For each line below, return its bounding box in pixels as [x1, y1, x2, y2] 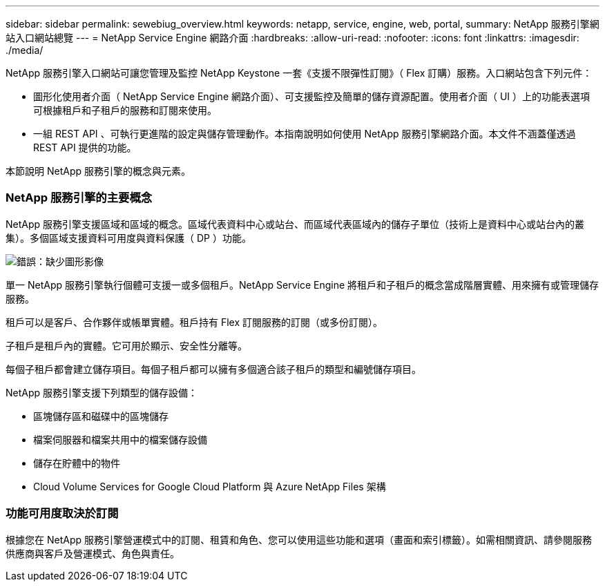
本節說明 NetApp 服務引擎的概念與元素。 [6, 165, 191, 177]
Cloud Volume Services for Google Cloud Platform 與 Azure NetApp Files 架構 [33, 480, 386, 492]
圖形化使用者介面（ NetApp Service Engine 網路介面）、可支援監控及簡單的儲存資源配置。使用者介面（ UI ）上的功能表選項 [33, 90, 590, 102]
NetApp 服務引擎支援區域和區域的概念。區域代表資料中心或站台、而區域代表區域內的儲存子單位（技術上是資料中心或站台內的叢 [6, 218, 585, 230]
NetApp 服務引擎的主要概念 [6, 191, 153, 205]
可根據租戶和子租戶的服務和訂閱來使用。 [33, 104, 217, 116]
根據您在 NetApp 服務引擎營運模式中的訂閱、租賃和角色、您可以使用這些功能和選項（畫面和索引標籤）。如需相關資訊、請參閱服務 [6, 533, 592, 546]
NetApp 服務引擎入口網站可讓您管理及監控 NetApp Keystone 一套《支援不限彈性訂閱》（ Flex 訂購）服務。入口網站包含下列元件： [6, 67, 593, 79]
